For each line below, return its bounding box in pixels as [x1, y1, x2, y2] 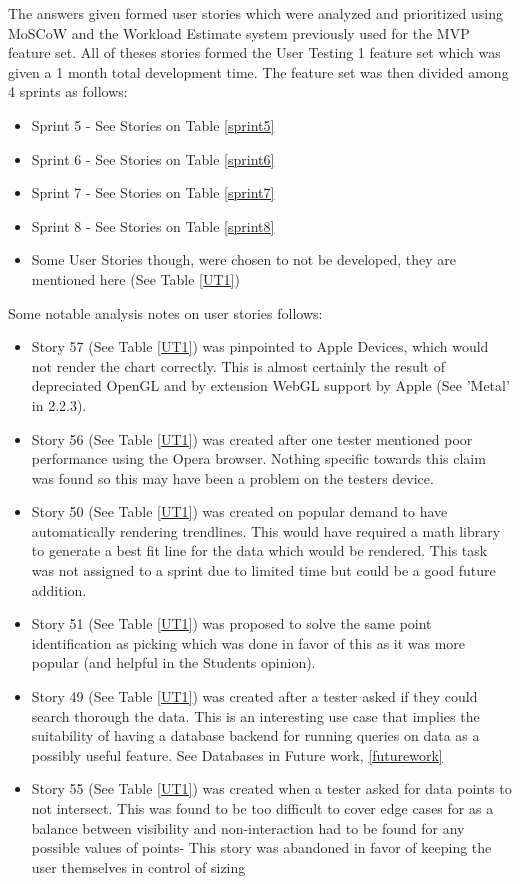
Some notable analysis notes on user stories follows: [8, 302, 323, 323]
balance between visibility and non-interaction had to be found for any [31, 817, 465, 838]
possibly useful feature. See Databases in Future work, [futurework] [31, 744, 443, 765]
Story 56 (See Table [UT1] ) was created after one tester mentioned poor [31, 428, 473, 449]
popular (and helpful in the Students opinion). [31, 652, 316, 673]
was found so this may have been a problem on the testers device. [31, 467, 434, 488]
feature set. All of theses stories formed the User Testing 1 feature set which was [8, 42, 501, 63]
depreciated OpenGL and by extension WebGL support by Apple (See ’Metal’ [31, 375, 510, 396]
